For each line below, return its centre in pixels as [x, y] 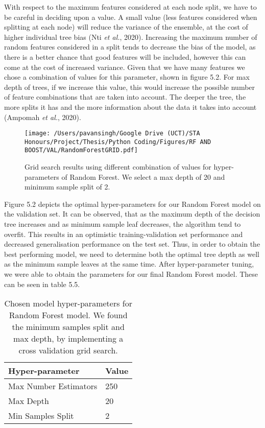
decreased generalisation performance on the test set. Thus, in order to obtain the [132, 244]
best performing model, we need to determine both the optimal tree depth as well [132, 254]
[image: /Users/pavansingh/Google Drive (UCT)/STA [112, 134]
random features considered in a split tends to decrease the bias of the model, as [130, 47]
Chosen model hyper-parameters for [68, 303]
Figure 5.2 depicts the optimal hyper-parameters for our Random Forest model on [132, 204]
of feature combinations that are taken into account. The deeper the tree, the [125, 97]
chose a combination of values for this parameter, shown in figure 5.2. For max [127, 77]
